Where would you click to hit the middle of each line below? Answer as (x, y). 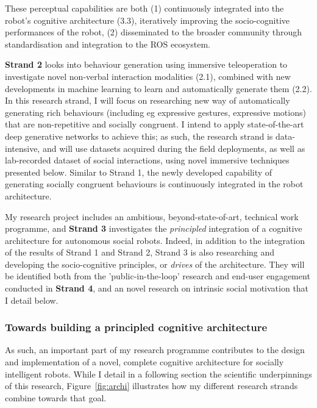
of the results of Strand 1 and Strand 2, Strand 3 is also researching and (140, 252)
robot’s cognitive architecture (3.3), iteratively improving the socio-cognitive (148, 20)
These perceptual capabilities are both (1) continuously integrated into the (144, 8)
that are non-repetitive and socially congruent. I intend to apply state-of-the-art (155, 124)
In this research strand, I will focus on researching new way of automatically (148, 100)
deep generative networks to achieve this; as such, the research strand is (139, 136)
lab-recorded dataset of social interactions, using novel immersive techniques (147, 160)
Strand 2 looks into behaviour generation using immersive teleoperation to (146, 64)
